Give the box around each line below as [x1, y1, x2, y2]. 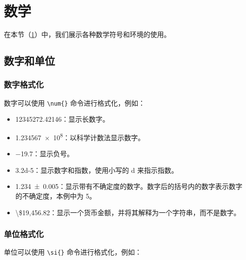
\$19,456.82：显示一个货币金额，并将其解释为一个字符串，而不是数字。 [15, 207, 241, 217]
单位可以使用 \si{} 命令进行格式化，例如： [4, 247, 142, 257]
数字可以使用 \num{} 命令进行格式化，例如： [4, 97, 145, 108]
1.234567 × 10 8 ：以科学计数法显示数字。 [15, 130, 145, 142]
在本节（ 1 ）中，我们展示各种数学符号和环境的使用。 [4, 29, 171, 39]
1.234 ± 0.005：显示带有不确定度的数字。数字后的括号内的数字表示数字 [15, 181, 243, 191]
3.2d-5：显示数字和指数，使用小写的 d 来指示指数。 [15, 165, 178, 175]
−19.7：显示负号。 [15, 149, 74, 159]
